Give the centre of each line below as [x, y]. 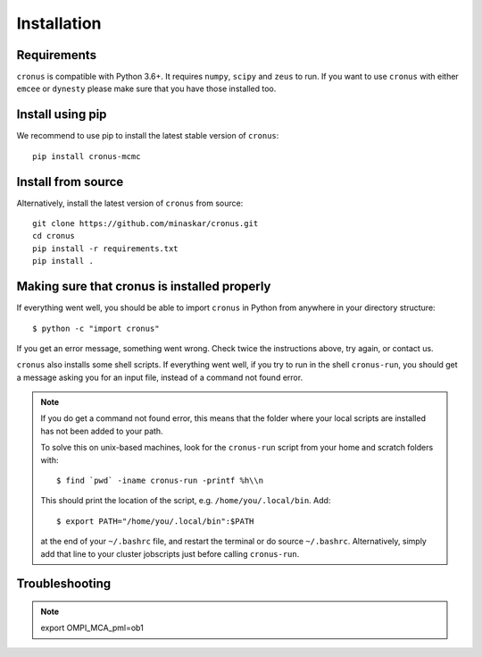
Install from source [70, 182]
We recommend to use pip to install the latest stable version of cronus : [148, 136]
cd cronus [54, 236]
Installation [59, 23]
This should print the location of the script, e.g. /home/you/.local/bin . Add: [186, 501]
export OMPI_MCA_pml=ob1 [92, 628]
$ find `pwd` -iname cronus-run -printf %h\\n [160, 481]
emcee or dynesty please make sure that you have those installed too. [146, 88]
